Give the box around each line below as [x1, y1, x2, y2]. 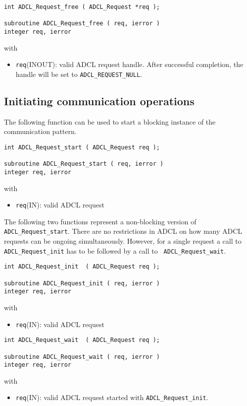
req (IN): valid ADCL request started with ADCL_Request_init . [15, 392, 208, 403]
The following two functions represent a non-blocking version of [4, 216, 197, 226]
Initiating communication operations [4, 93, 195, 108]
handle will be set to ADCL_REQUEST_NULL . [15, 68, 142, 79]
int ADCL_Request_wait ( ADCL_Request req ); [4, 337, 160, 344]
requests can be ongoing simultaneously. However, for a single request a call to [4, 236, 242, 246]
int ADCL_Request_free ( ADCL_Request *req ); [4, 3, 160, 10]
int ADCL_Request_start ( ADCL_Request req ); [4, 143, 160, 151]
